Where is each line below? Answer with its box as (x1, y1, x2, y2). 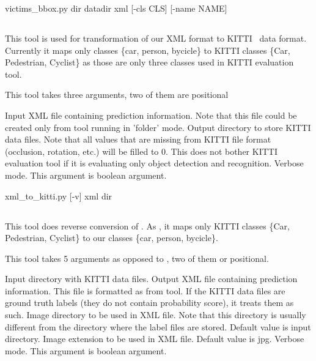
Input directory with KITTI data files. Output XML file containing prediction (5, 272, 298, 285)
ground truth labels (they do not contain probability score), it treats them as (5, 296, 294, 309)
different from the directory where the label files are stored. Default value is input (5, 320, 311, 333)
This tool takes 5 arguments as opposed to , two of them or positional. (5, 251, 269, 264)
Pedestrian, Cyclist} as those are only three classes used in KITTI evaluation (5, 56, 294, 69)
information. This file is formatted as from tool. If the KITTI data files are (5, 284, 285, 297)
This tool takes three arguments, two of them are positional (5, 88, 229, 101)
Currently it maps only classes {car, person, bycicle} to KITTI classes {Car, (5, 43, 290, 56)
